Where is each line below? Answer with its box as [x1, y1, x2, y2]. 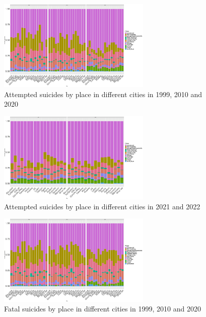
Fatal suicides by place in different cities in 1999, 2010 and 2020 [4, 303, 201, 314]
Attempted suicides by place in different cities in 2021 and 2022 [4, 201, 200, 211]
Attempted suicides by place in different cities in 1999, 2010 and [4, 89, 202, 99]
